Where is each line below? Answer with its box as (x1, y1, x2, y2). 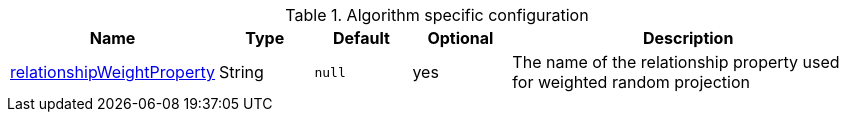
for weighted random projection (512, 72, 750, 92)
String (219, 62, 264, 82)
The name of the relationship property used (512, 52, 840, 72)
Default (333, 28, 390, 48)
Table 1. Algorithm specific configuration (285, 5, 589, 25)
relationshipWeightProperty (10, 62, 216, 82)
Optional (427, 28, 494, 48)
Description (642, 28, 734, 48)
